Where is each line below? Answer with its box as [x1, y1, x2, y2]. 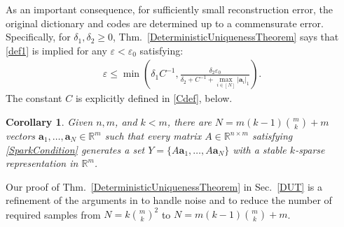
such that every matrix [104, 129, 202, 142]
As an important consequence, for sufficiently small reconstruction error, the [6, 2, 333, 16]
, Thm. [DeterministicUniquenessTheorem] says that [113, 29, 339, 44]
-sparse [295, 142, 325, 156]
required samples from [6, 207, 101, 221]
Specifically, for [6, 29, 71, 44]
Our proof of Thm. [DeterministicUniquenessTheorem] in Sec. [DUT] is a [6, 179, 322, 193]
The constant [6, 91, 62, 105]
